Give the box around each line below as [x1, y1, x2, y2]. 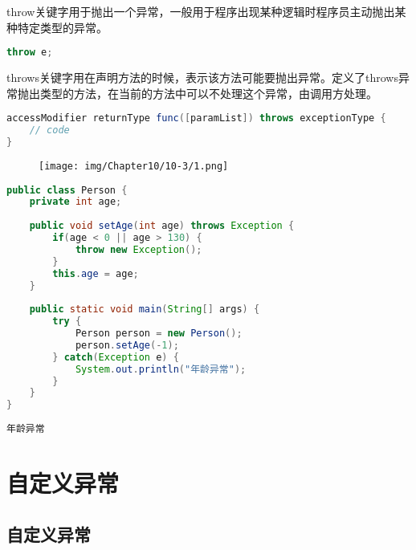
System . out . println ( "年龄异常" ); [75, 363, 247, 375]
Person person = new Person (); [75, 328, 243, 340]
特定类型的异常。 [17, 18, 108, 35]
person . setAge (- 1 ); [75, 339, 179, 351]
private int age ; [29, 196, 122, 208]
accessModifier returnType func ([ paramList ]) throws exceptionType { [6, 112, 386, 124]
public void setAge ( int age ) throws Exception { [29, 220, 295, 232]
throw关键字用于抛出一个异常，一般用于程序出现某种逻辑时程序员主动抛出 [6, 3, 395, 19]
